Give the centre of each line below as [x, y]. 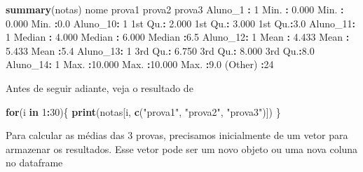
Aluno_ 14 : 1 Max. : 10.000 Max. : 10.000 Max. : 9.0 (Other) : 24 [140, 64]
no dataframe [34, 163]
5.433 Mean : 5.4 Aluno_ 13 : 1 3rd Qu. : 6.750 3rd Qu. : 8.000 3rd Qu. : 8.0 [160, 50]
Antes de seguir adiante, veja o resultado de [100, 87]
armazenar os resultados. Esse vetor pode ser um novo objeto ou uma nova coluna [182, 148]
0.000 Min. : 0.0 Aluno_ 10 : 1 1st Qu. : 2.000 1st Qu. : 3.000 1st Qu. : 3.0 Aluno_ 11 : [180, 23]
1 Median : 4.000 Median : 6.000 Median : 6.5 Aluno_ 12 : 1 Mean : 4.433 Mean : [178, 37]
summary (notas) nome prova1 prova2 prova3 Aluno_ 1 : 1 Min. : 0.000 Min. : [175, 9]
